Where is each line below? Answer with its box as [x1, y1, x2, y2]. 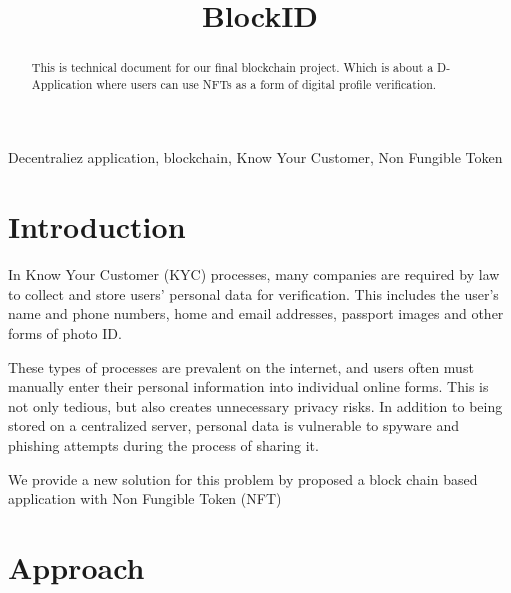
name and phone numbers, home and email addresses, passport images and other [8, 303, 504, 324]
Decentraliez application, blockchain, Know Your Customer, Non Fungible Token [8, 147, 503, 168]
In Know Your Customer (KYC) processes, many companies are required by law [8, 264, 500, 285]
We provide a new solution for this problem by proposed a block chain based [8, 468, 478, 489]
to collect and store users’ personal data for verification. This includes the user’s [8, 283, 499, 304]
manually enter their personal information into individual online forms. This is [8, 376, 489, 397]
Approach [8, 546, 145, 587]
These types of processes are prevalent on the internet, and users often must [8, 356, 474, 377]
